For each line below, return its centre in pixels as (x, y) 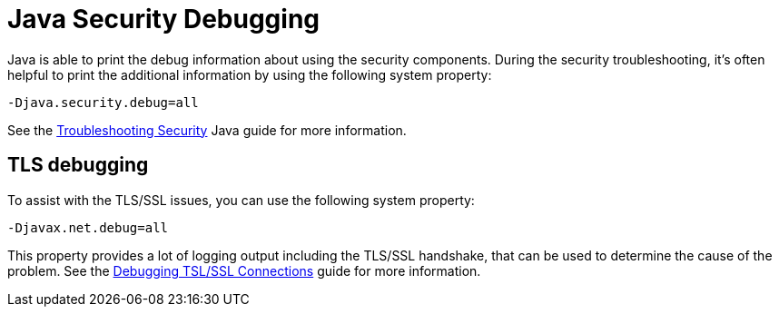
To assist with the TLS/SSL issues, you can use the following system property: (241, 200)
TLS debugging (78, 165)
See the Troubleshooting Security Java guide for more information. (207, 130)
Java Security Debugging (164, 19)
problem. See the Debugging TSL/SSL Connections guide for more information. (244, 270)
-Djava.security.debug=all (103, 102)
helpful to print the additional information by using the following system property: (250, 74)
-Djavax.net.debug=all (88, 227)
